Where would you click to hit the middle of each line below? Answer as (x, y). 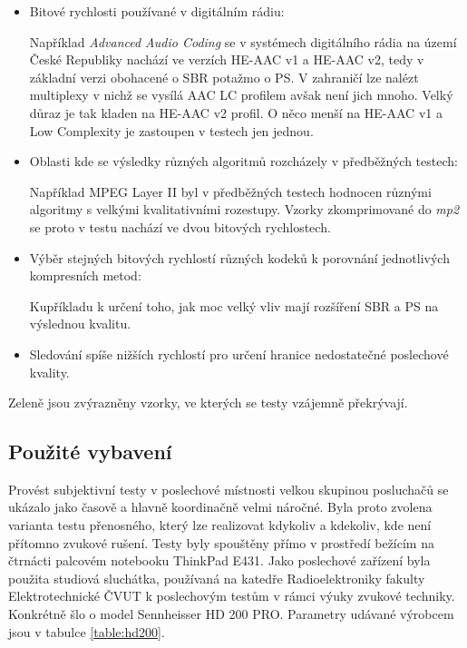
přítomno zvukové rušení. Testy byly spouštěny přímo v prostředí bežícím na (221, 542)
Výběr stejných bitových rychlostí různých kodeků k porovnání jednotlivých (239, 257)
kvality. (49, 372)
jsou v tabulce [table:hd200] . (87, 631)
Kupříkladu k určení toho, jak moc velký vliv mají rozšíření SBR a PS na (234, 305)
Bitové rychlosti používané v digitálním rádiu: (157, 11)
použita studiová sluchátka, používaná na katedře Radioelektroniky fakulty (217, 578)
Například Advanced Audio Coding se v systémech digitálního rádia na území (243, 41)
